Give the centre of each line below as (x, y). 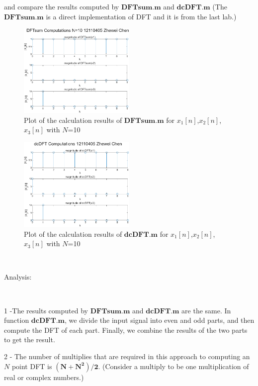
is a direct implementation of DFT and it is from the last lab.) (141, 16)
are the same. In (206, 310)
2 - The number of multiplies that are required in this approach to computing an (127, 356)
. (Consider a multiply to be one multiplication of (173, 366)
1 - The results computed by (46, 310)
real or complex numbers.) (44, 377)
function (17, 320)
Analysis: (18, 277)
